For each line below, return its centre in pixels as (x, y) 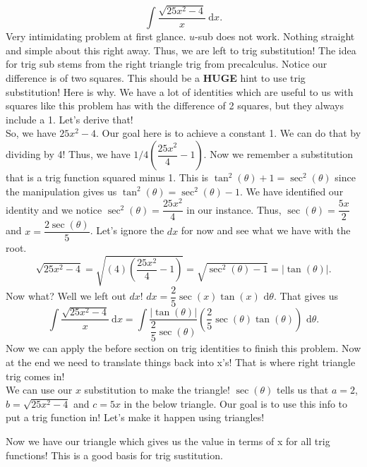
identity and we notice (54, 209)
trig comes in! (35, 376)
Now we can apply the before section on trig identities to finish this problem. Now (183, 348)
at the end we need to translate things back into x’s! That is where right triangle (181, 362)
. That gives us (306, 296)
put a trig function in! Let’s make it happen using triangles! (135, 417)
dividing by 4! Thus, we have (68, 154)
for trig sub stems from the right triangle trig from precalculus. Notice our (167, 64)
